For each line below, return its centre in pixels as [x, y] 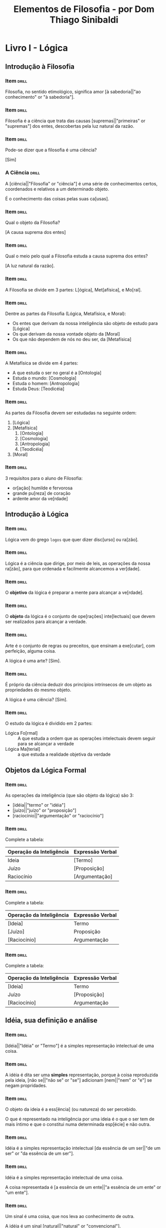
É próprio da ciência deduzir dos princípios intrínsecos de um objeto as [78, 685]
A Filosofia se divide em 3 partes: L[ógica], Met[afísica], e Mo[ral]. [73, 289]
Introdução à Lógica [37, 514]
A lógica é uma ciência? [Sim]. [36, 700]
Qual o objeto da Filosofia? [32, 223]
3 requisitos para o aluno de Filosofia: [44, 478]
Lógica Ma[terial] [23, 749]
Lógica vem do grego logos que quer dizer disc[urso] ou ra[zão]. [72, 539]
